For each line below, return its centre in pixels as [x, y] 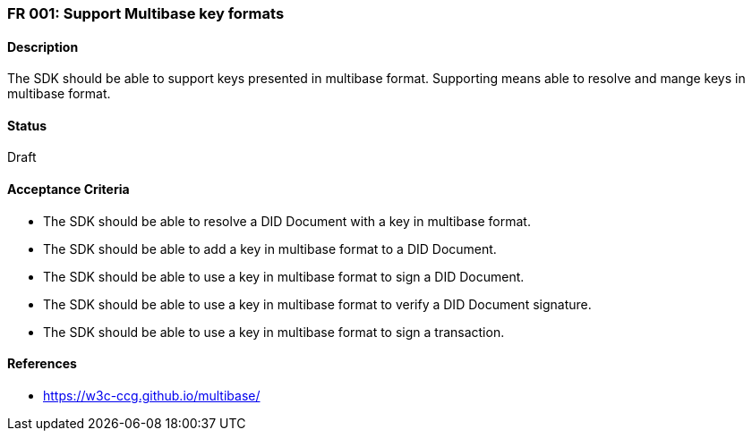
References [42, 364]
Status [27, 125]
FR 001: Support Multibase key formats [146, 13]
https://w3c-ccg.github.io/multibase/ [152, 395]
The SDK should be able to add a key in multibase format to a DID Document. [270, 248]
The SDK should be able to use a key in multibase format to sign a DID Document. [284, 276]
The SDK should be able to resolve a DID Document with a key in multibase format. [287, 221]
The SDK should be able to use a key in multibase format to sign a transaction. [274, 332]
